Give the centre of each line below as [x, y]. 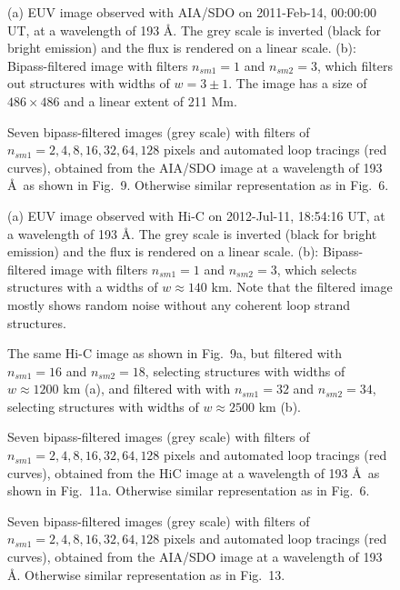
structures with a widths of [83, 287]
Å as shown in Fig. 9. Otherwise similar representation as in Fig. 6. [198, 185]
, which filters [355, 65]
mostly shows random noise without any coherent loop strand [179, 304]
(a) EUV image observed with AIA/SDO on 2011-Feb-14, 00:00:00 [192, 12]
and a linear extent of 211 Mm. [150, 100]
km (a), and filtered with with [147, 389]
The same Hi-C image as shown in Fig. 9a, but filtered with [175, 353]
